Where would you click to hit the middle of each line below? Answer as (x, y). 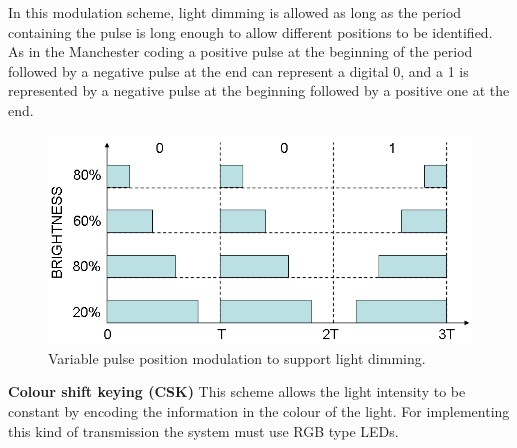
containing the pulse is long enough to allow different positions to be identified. (250, 31)
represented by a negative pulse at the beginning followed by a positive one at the (259, 90)
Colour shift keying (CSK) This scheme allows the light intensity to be (237, 391)
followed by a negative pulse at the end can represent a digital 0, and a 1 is (238, 70)
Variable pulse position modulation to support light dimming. (237, 357)
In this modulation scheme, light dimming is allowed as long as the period (235, 12)
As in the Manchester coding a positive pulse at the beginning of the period (240, 51)
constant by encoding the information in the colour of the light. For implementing (259, 410)
